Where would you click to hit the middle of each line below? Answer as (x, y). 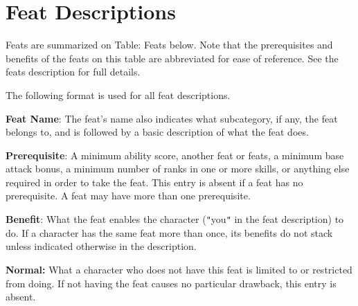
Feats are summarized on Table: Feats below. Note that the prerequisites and (169, 45)
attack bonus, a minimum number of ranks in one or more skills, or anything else (178, 169)
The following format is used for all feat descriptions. (118, 94)
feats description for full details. (73, 72)
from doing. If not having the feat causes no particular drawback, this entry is (171, 283)
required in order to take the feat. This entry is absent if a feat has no (154, 182)
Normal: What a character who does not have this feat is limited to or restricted (179, 269)
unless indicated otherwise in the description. (101, 246)
